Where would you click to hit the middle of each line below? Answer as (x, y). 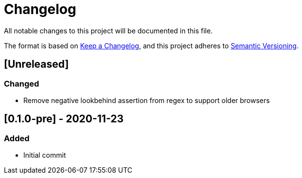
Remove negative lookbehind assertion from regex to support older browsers (147, 100)
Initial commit (45, 155)
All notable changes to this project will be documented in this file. (108, 30)
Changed (22, 83)
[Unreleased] (36, 64)
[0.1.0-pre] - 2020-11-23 (64, 119)
